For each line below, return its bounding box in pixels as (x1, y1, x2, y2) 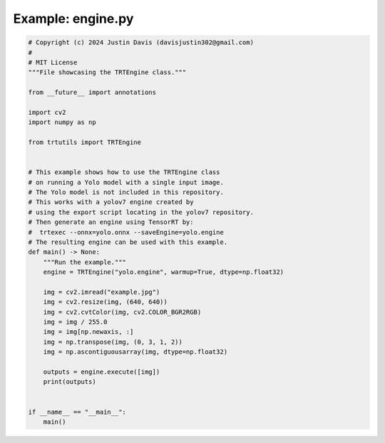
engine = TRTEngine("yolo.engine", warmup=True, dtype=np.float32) (43, 268, 284, 276)
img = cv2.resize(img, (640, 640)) (43, 298, 168, 306)
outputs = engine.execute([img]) (43, 368, 160, 376)
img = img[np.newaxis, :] (43, 328, 134, 336)
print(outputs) (43, 378, 96, 386)
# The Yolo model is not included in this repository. (28, 188, 224, 196)
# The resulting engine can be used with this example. (28, 238, 228, 246)
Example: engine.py (13, 11, 134, 26)
